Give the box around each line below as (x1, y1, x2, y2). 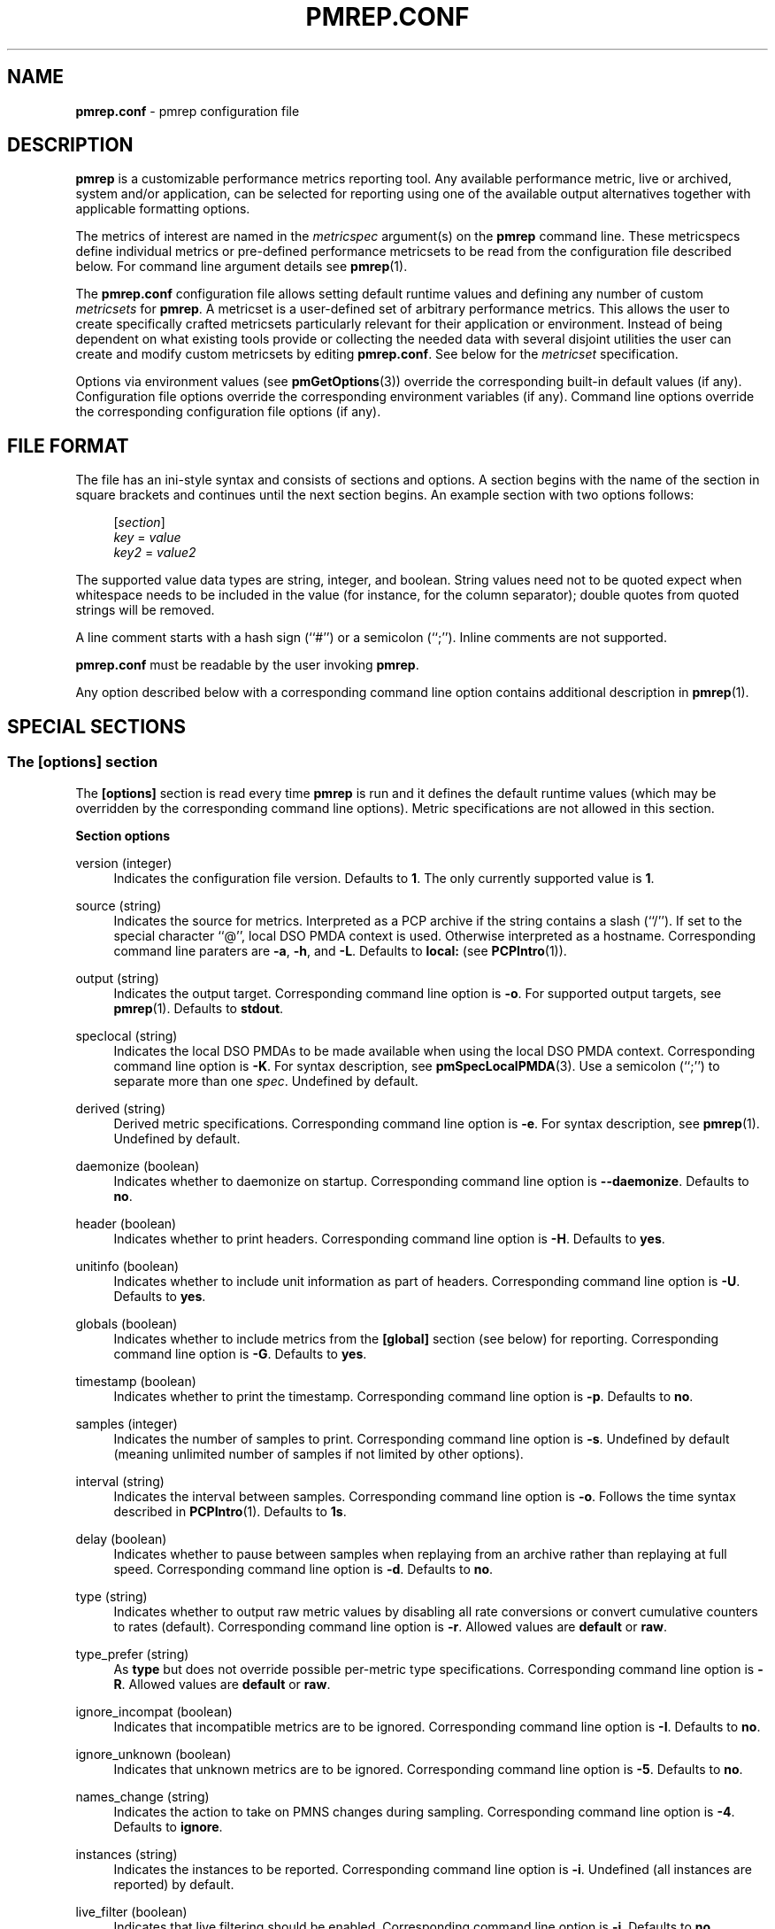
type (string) (75, 1588, 148, 1604)
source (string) (75, 897, 162, 913)
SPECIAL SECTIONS (7, 715, 186, 738)
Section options (75, 827, 171, 843)
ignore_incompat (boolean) (75, 1703, 233, 1719)
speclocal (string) (75, 1027, 178, 1043)
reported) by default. (113, 1876, 234, 1892)
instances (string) (75, 1846, 178, 1862)
